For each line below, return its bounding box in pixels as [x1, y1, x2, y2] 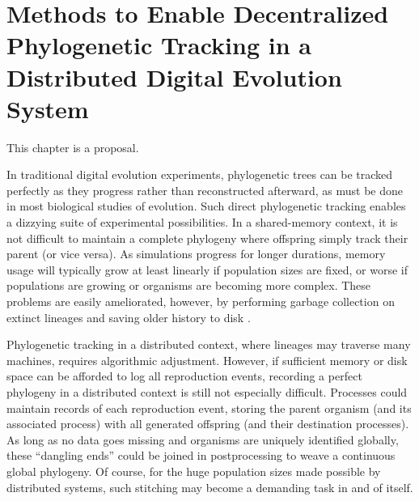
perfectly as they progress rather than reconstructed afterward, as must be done [6, 181, 404, 198]
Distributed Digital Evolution [6, 60, 342, 93]
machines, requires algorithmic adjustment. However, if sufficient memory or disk [6, 351, 408, 368]
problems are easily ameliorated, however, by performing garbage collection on [6, 293, 395, 310]
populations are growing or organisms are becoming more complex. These [6, 277, 371, 294]
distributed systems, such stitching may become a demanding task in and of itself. [6, 478, 413, 495]
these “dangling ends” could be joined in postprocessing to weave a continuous [6, 447, 396, 464]
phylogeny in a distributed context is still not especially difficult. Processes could [6, 384, 408, 400]
